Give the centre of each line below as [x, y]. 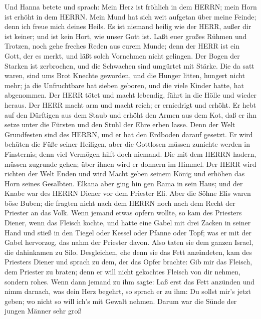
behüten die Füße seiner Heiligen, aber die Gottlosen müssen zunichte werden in [127, 144]
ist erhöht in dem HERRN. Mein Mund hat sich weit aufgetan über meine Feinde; [130, 16]
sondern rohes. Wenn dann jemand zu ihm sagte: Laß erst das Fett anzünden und [130, 281]
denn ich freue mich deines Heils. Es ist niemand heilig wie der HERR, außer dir [128, 26]
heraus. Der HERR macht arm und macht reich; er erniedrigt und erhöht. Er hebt [130, 104]
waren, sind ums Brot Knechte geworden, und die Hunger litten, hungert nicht [125, 75]
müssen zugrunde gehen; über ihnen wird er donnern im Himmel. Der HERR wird [130, 164]
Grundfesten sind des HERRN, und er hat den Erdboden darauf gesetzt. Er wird [129, 134]
